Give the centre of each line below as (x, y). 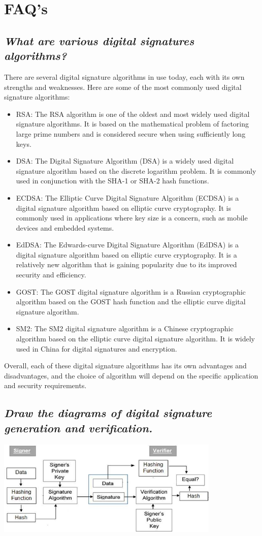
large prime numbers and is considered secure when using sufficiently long (131, 133)
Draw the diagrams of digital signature (108, 413)
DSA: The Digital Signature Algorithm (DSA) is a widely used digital (125, 161)
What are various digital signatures (99, 40)
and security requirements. (45, 385)
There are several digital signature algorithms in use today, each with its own (124, 76)
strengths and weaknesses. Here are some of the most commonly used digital (123, 87)
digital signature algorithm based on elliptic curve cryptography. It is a (126, 254)
